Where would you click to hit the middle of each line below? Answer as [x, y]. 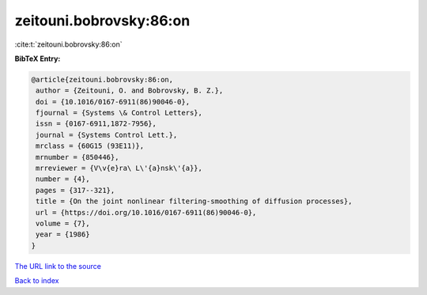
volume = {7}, [63, 223]
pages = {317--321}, [76, 190]
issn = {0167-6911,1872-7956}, [96, 124]
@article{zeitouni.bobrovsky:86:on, [102, 79]
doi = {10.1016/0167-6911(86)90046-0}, [113, 102]
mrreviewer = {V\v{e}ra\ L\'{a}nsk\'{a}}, [119, 168]
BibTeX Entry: [38, 59]
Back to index [37, 281]
